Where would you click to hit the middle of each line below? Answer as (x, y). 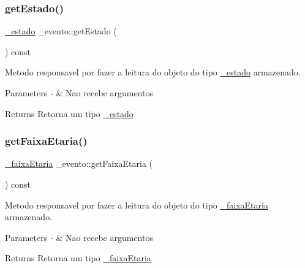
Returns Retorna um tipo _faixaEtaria (78, 258)
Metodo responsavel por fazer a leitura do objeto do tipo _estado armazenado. (153, 72)
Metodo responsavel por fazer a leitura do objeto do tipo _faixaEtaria (137, 205)
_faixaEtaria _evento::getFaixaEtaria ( (79, 163)
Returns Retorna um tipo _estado (69, 113)
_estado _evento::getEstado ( (61, 31)
